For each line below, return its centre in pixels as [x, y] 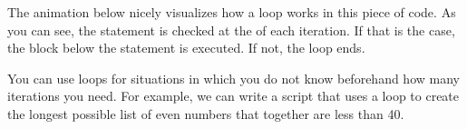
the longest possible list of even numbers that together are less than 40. [206, 113]
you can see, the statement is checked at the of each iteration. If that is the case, [231, 30]
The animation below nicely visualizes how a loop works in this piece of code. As [232, 12]
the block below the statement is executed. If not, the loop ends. [186, 48]
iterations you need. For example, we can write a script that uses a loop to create [233, 96]
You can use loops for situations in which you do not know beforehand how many [233, 78]
